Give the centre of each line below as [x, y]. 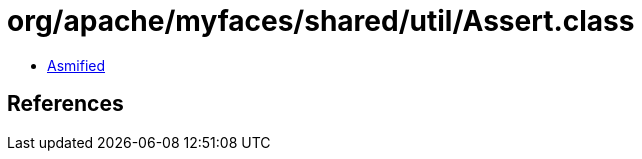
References [65, 104]
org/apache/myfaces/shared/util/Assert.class [321, 21]
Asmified [76, 65]
